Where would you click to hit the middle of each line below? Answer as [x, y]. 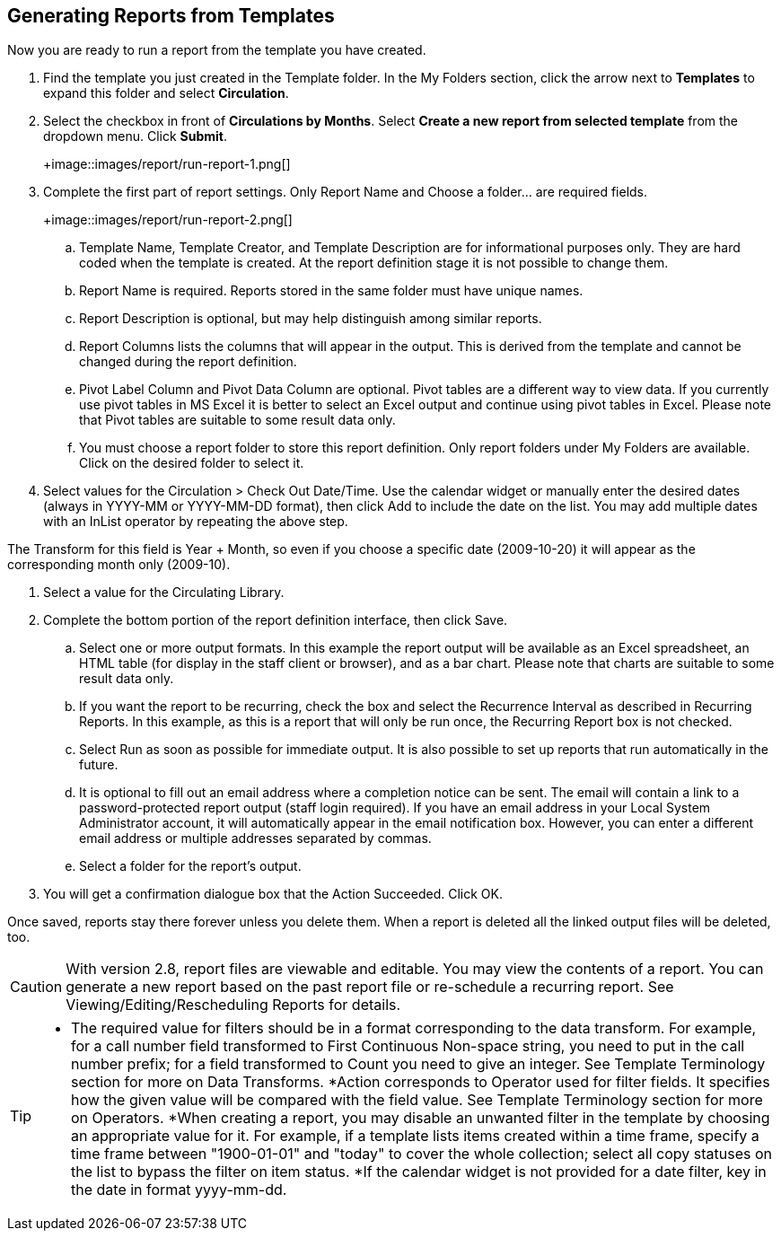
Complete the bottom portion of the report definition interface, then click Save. [276, 620]
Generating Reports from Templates [171, 16]
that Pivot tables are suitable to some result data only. [237, 420]
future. [99, 765]
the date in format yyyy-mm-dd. [179, 1190]
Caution [36, 987]
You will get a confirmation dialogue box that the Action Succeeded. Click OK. [273, 894]
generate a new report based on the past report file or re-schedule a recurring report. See [370, 987]
